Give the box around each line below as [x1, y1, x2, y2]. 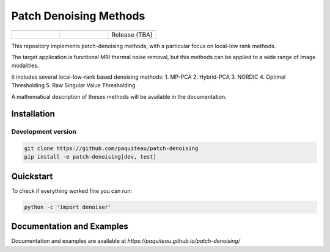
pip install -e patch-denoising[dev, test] [24, 153, 157, 160]
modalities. [11, 62, 39, 70]
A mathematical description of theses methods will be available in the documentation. [11, 93, 227, 100]
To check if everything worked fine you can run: [11, 187, 133, 195]
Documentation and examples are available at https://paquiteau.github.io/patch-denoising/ [11, 237, 241, 245]
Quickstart [11, 171, 53, 181]
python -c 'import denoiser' [24, 203, 112, 211]
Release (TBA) [111, 31, 153, 39]
